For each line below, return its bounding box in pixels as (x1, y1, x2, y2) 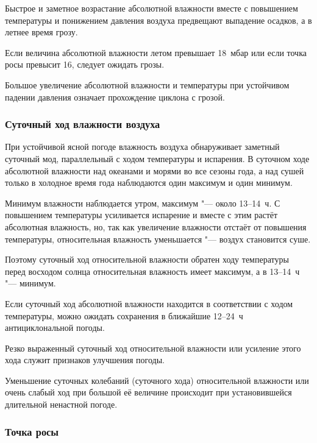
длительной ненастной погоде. (5, 398, 118, 411)
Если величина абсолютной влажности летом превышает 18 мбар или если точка (5, 46, 307, 58)
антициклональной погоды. (5, 321, 105, 334)
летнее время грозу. (5, 26, 78, 38)
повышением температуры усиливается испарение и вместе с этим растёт (5, 208, 278, 221)
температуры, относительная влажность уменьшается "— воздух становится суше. (5, 232, 311, 245)
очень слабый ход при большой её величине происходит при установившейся (5, 386, 292, 399)
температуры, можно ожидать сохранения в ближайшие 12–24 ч (5, 309, 243, 322)
